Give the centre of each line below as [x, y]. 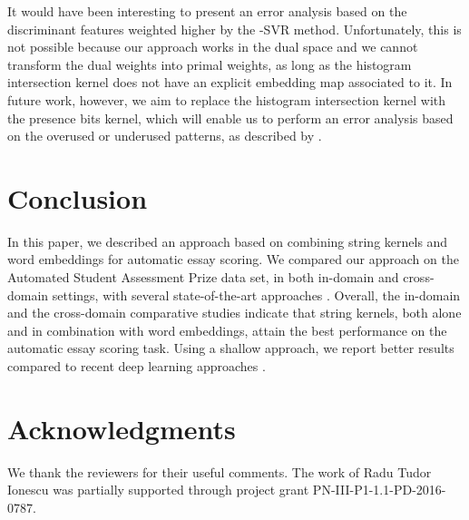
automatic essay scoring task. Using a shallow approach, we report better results [231, 348]
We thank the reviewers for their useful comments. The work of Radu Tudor [220, 471]
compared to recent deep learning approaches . [137, 366]
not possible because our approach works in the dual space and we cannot [213, 47]
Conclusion [78, 197]
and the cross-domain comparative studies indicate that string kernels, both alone [234, 313]
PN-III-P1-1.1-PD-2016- [379, 490]
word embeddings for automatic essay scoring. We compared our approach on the [233, 259]
